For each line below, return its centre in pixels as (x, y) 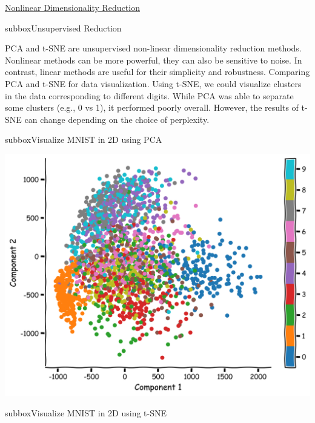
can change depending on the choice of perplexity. (117, 119)
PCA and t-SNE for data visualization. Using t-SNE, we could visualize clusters (153, 83)
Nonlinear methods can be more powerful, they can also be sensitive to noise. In (154, 60)
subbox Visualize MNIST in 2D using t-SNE (86, 413)
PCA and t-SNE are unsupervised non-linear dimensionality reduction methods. (153, 48)
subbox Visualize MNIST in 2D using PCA (84, 139)
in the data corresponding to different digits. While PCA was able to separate (149, 95)
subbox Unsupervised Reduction (63, 28)
